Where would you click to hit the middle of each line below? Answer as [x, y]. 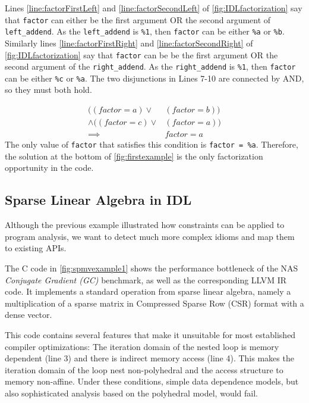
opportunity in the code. [49, 168]
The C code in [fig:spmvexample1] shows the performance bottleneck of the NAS [152, 268]
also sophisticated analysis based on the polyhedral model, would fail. [131, 393]
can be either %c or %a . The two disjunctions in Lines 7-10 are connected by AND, [154, 78]
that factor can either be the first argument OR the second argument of [138, 19]
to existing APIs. [36, 248]
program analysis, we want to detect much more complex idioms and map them [150, 236]
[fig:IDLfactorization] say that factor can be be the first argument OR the [141, 54]
